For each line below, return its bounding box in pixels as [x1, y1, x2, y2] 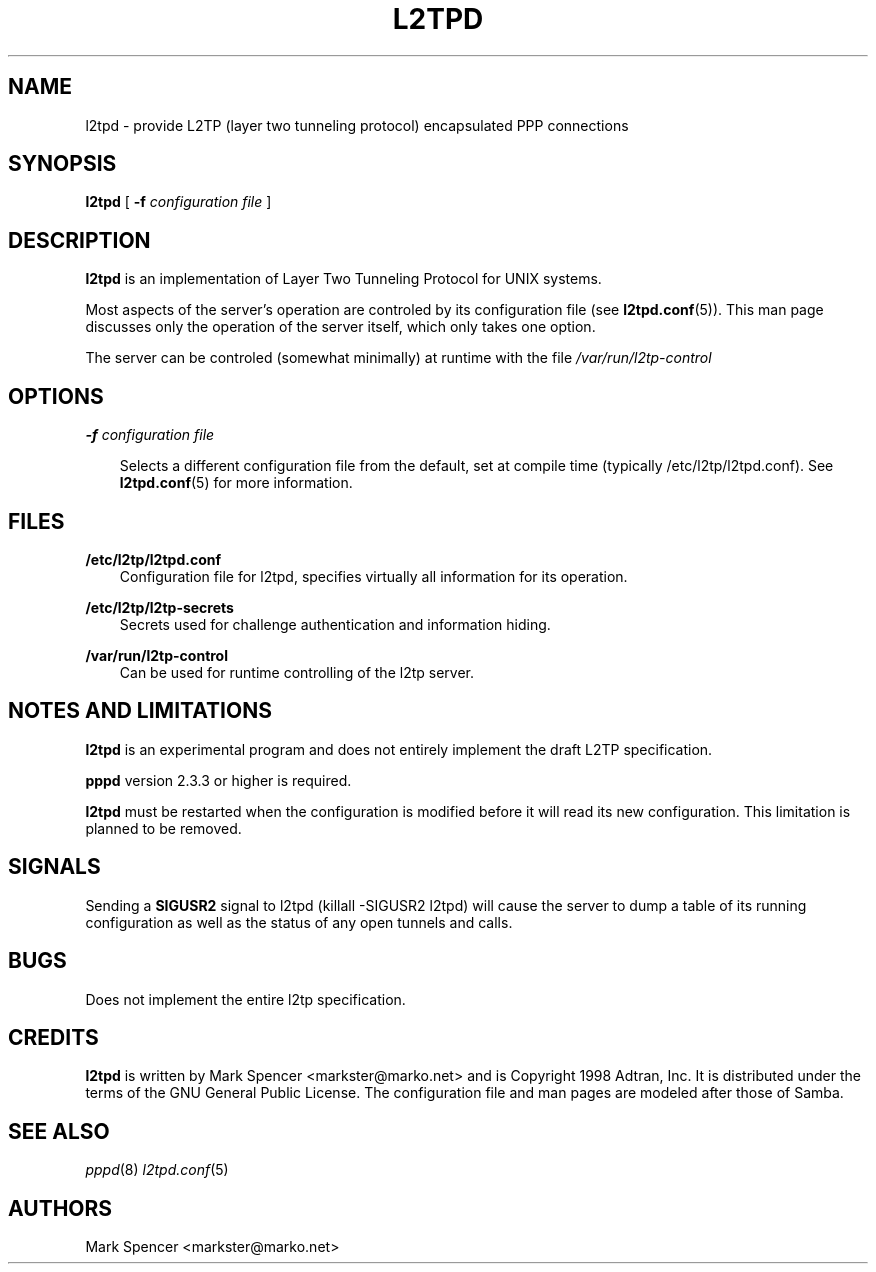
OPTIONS [8, 383, 104, 409]
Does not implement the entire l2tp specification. [85, 990, 406, 1008]
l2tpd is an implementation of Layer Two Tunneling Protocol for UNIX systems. [85, 270, 602, 288]
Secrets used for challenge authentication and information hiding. [119, 615, 551, 633]
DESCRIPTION [8, 227, 151, 253]
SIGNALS [8, 854, 101, 880]
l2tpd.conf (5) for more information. [119, 474, 353, 492]
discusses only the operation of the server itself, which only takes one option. [85, 318, 596, 336]
